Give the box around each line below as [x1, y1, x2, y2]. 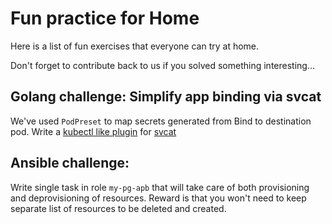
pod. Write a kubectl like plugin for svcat [10, 125, 177, 137]
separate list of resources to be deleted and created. [10, 202, 227, 214]
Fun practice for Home [10, 7, 200, 30]
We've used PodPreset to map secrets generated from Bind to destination [10, 115, 312, 127]
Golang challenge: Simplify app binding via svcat [10, 88, 322, 106]
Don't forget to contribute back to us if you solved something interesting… [10, 59, 315, 71]
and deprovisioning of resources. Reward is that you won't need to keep [10, 192, 307, 204]
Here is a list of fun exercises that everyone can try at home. [10, 40, 260, 52]
